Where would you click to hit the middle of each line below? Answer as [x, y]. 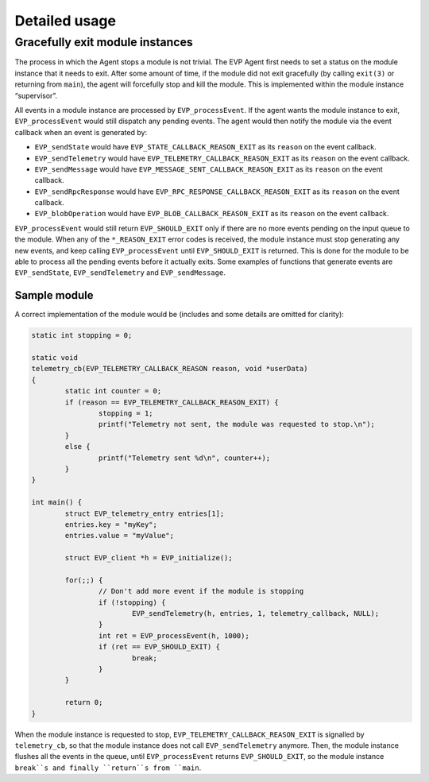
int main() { [57, 502]
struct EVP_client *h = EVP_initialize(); [149, 558]
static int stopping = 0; [82, 335]
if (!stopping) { [132, 602]
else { [77, 447]
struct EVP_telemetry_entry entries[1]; [145, 513]
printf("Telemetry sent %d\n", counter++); [184, 458]
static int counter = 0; [113, 391]
